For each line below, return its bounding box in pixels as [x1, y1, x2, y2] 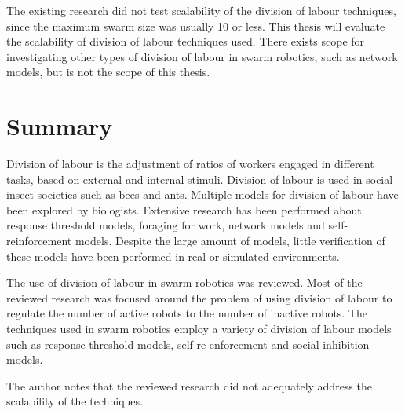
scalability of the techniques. [6, 393, 143, 409]
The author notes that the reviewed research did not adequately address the [6, 377, 372, 394]
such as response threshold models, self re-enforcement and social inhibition [6, 335, 370, 352]
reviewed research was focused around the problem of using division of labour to [6, 289, 392, 306]
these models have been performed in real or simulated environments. [6, 247, 340, 264]
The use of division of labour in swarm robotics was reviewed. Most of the [6, 274, 363, 291]
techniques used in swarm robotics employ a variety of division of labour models [6, 321, 392, 337]
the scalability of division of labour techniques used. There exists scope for [6, 33, 365, 49]
